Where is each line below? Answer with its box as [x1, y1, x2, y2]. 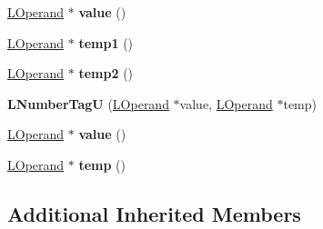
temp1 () [78, 33, 134, 52]
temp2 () [78, 64, 134, 83]
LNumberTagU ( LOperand [7, 94, 169, 113]
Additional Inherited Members [7, 199, 301, 227]
